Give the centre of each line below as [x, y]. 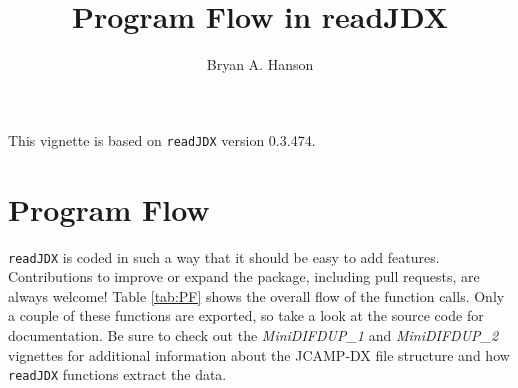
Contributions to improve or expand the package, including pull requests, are [244, 276]
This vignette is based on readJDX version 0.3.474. [162, 139]
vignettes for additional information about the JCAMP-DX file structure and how [259, 354]
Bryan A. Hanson [260, 64]
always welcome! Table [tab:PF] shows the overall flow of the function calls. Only [256, 295]
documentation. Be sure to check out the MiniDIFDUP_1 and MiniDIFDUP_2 [253, 334]
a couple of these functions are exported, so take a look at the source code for [246, 315]
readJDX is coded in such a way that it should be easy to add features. [224, 256]
